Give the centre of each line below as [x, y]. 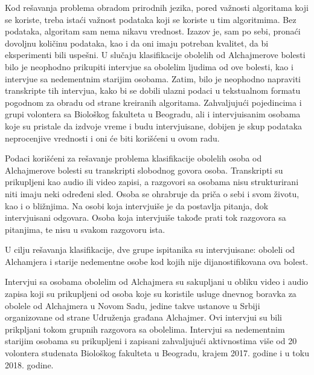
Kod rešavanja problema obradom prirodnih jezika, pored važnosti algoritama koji [157, 7]
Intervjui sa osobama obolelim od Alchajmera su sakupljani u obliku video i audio [157, 282]
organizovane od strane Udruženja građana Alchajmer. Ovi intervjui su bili [143, 317]
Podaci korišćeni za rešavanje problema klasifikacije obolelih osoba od [133, 158]
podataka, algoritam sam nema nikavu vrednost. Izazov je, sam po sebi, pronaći [153, 31]
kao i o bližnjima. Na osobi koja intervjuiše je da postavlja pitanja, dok [137, 205]
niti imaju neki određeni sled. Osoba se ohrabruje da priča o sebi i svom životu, [152, 193]
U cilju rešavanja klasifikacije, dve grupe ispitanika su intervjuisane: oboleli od [150, 249]
